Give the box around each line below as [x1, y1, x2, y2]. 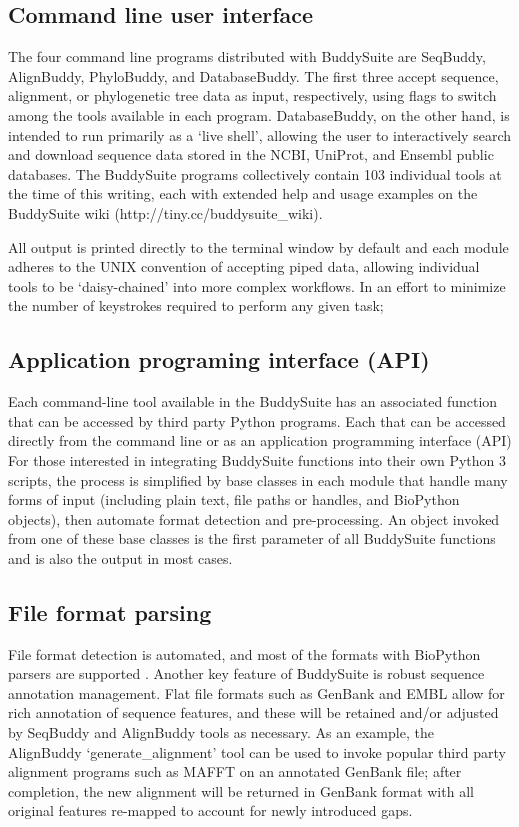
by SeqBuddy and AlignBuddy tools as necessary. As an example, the [8, 722, 434, 743]
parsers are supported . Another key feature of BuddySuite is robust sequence [8, 663, 485, 684]
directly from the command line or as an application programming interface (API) [8, 430, 512, 451]
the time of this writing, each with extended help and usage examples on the [8, 183, 478, 204]
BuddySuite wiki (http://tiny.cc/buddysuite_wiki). [8, 202, 323, 223]
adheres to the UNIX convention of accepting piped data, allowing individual [8, 256, 480, 277]
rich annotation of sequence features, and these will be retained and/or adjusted [8, 702, 499, 723]
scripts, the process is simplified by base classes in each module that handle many [8, 469, 508, 490]
